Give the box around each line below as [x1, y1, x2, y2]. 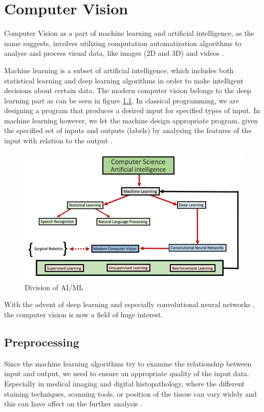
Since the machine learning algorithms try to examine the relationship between [4, 358, 252, 368]
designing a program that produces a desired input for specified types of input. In [4, 105, 260, 116]
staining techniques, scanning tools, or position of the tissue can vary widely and [4, 388, 257, 399]
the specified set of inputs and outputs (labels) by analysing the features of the [4, 125, 252, 136]
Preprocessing [4, 334, 79, 350]
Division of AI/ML [25, 281, 83, 292]
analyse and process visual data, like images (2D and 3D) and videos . [4, 48, 224, 58]
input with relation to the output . [4, 135, 113, 146]
